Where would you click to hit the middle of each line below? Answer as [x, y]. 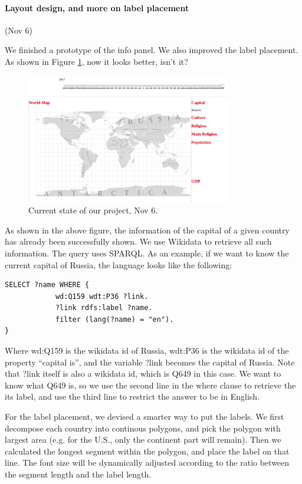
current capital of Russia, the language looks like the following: [119, 264]
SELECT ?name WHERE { [47, 285]
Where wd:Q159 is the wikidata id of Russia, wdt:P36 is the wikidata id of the [147, 350]
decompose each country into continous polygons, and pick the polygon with [143, 428]
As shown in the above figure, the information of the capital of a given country [147, 230]
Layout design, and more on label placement [97, 7]
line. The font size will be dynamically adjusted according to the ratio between [147, 462]
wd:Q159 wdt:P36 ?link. [102, 296]
